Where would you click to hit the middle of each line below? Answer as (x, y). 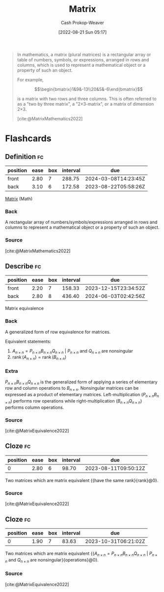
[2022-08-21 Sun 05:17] (82, 32)
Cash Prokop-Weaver (82, 23)
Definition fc (24, 156)
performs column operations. (35, 407)
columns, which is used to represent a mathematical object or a (81, 65)
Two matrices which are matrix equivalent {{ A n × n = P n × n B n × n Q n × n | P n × (82, 554)
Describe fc (23, 266)
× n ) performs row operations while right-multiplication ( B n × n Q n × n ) (74, 401)
